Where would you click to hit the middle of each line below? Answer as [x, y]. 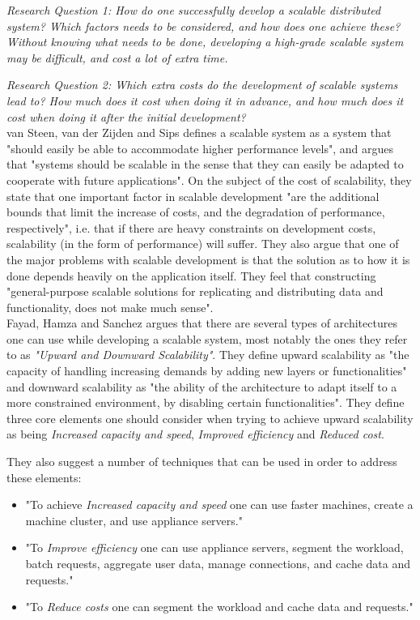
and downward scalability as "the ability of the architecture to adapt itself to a [202, 386]
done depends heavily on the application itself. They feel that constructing [191, 275]
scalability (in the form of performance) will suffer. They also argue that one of [203, 244]
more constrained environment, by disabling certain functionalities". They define [206, 402]
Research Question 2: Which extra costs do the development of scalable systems [202, 85]
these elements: [44, 477]
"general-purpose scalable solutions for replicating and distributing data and [195, 291]
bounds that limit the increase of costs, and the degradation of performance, [196, 212]
